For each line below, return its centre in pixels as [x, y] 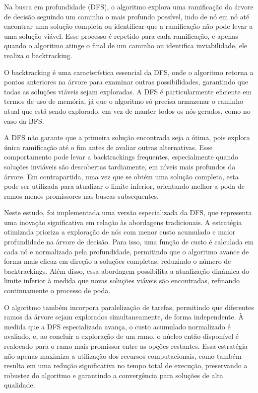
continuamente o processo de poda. [57, 290]
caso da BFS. [24, 120]
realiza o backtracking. [38, 55]
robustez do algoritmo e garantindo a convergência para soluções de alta [114, 375]
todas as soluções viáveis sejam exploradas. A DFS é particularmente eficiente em [128, 91]
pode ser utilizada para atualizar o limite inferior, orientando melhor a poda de [124, 186]
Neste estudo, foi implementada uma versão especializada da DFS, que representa [128, 212]
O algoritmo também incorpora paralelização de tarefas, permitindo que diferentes [129, 307]
